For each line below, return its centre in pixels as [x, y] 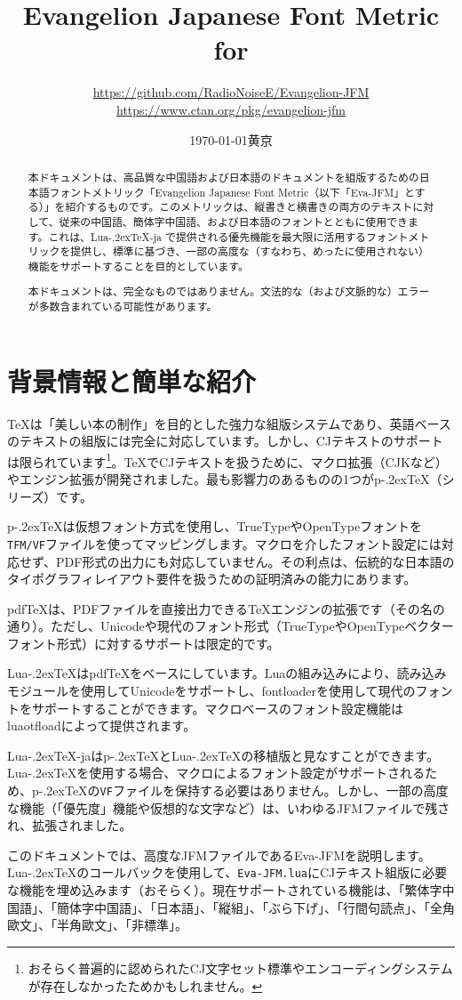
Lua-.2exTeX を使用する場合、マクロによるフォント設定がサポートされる [216, 773]
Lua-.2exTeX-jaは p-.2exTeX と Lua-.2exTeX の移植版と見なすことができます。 [223, 755]
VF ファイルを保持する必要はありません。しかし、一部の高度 [274, 790]
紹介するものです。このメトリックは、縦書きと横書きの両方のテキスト [239, 207]
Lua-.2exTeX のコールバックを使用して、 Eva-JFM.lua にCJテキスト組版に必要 [227, 872]
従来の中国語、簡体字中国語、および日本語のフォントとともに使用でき [233, 221]
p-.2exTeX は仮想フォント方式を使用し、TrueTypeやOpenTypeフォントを [215, 526]
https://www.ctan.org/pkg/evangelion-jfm [231, 109]
